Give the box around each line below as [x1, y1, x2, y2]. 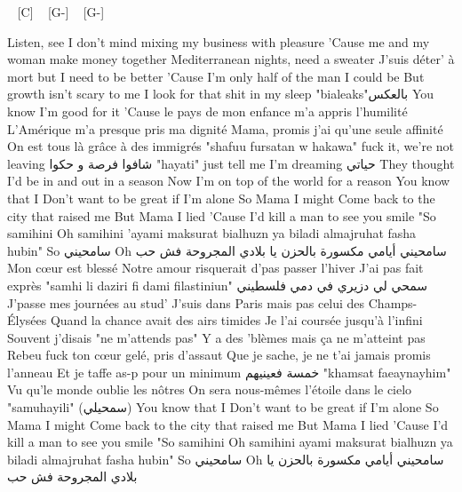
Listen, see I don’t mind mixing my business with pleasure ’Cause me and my [7, 32, 430, 51]
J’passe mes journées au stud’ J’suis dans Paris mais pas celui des [7, 293, 365, 312]
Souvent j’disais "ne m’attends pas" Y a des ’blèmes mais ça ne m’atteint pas [7, 328, 426, 346]
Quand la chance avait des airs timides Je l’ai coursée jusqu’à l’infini [50, 311, 423, 329]
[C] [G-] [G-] [17, 3, 105, 20]
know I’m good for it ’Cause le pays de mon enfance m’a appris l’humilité [7, 101, 408, 120]
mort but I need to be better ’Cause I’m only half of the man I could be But [7, 67, 425, 85]
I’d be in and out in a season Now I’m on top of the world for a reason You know [7, 171, 450, 190]
